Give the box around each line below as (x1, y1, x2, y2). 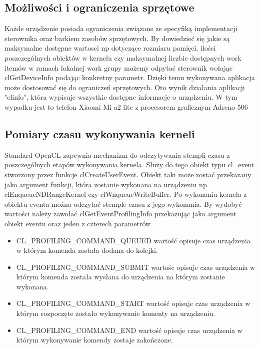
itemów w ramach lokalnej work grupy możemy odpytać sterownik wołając (4, 62, 233, 73)
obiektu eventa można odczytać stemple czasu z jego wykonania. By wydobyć (4, 198, 242, 209)
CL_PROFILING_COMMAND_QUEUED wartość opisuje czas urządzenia (16, 235, 250, 245)
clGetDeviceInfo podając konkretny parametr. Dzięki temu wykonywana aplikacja (4, 72, 255, 83)
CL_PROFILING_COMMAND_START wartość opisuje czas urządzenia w (16, 298, 250, 308)
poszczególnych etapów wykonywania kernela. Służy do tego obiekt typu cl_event (4, 159, 254, 170)
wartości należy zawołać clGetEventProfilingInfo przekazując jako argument (4, 208, 236, 219)
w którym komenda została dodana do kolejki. (16, 245, 158, 255)
